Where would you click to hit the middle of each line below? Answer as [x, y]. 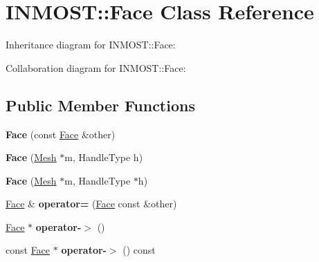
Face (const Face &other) [61, 134]
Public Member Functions [100, 105]
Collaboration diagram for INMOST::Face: [96, 67]
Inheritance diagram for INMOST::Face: [91, 45]
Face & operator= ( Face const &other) [91, 204]
